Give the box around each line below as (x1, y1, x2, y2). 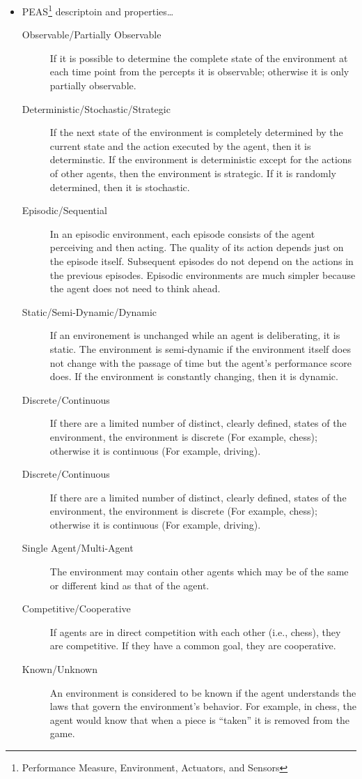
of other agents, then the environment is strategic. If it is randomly (49, 166, 336, 180)
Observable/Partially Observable (22, 27, 162, 42)
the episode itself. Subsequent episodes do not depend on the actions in (49, 253, 354, 268)
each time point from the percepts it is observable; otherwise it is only (49, 64, 349, 79)
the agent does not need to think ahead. (49, 281, 221, 296)
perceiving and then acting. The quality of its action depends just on (49, 240, 344, 255)
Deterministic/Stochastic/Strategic (22, 101, 171, 116)
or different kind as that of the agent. (49, 577, 210, 592)
